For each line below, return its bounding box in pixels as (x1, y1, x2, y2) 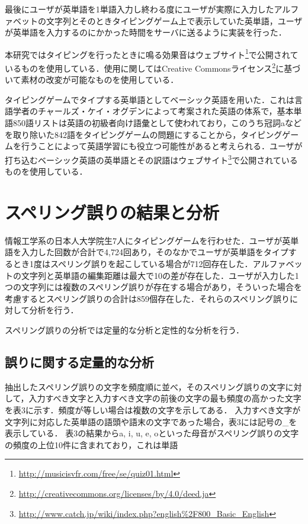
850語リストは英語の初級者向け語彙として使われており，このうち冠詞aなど (12, 117, 302, 129)
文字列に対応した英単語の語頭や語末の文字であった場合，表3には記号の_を (5, 415, 297, 427)
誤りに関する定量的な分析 (5, 352, 154, 371)
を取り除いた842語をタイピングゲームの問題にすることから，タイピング (5, 128, 283, 140)
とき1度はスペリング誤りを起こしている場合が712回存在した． (12, 258, 253, 269)
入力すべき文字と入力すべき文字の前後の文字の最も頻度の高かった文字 (28, 392, 301, 404)
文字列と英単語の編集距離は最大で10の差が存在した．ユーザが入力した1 (21, 269, 299, 281)
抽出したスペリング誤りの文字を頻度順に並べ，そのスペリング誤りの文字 (5, 380, 285, 393)
